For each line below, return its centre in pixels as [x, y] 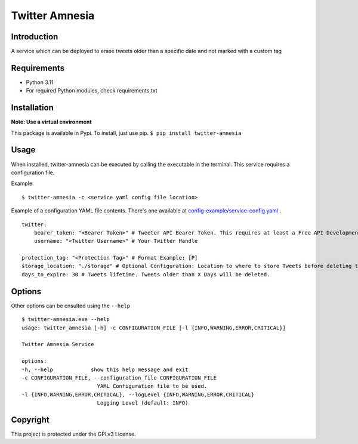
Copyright [30, 420]
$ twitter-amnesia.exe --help [66, 320]
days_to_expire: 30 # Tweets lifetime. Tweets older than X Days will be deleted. [146, 274]
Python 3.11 [40, 82]
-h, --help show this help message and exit [105, 369]
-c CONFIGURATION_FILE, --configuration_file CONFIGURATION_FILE [119, 378]
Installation [32, 108]
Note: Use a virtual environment [51, 122]
